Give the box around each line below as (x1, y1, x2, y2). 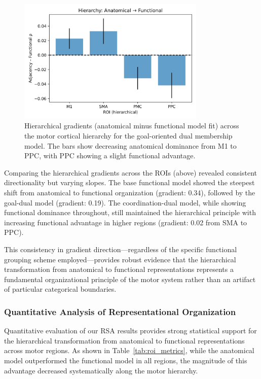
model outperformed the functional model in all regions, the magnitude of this (4, 355, 247, 365)
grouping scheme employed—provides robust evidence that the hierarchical (4, 254, 236, 264)
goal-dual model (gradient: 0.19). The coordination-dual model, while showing (4, 197, 246, 208)
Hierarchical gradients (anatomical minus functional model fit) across (24, 120, 239, 131)
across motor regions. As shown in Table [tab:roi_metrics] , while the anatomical (4, 345, 254, 356)
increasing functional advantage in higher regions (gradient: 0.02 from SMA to (4, 217, 247, 227)
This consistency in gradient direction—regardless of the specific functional (4, 244, 237, 255)
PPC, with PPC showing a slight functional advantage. (24, 150, 196, 161)
